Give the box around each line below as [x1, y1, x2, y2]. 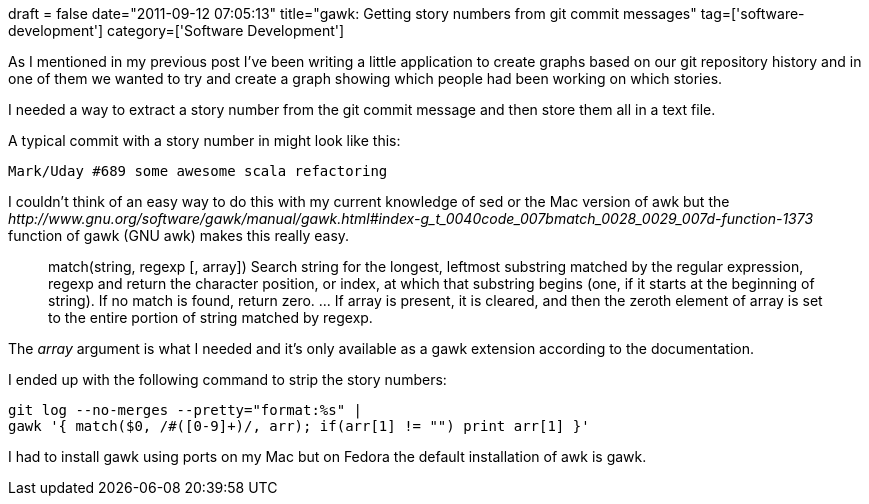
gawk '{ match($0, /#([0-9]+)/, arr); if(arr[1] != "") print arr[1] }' [8, 418, 590, 434]
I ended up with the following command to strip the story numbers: [8, 371, 447, 388]
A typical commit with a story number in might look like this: [8, 132, 401, 149]
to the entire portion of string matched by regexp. [48, 309, 373, 326]
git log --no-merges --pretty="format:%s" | [8, 402, 363, 418]
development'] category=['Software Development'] [8, 22, 345, 39]
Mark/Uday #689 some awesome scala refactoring [8, 163, 388, 179]
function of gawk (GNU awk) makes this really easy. [8, 227, 350, 244]
